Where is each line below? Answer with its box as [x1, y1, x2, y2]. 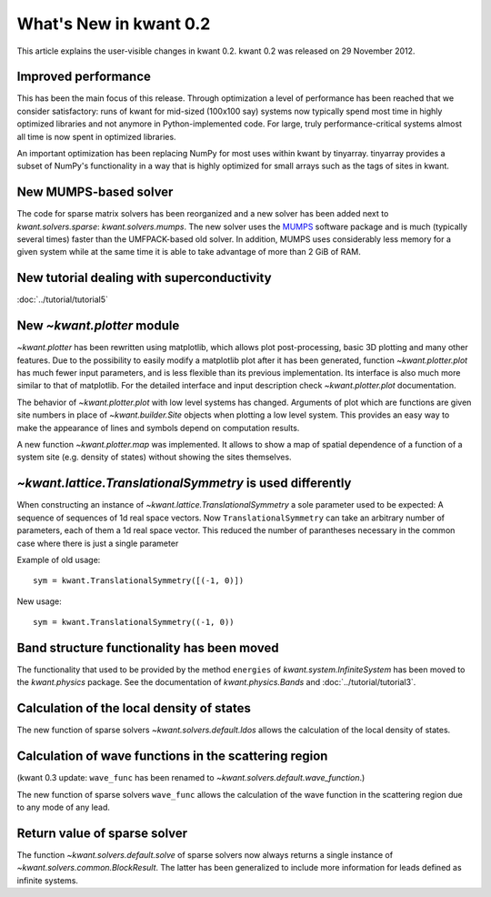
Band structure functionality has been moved [16, 640, 279, 655]
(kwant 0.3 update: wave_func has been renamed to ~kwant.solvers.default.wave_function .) [16, 772, 366, 783]
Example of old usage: [16, 554, 101, 565]
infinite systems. [16, 874, 79, 886]
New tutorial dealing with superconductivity [16, 270, 272, 286]
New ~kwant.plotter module [16, 318, 180, 334]
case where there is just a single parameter [16, 538, 179, 549]
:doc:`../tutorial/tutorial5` [16, 294, 109, 305]
